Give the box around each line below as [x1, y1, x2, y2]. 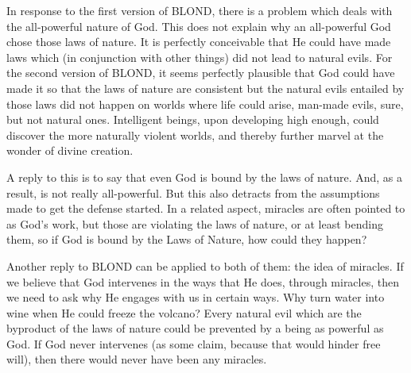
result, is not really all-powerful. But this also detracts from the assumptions [6, 184, 380, 201]
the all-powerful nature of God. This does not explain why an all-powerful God [6, 17, 391, 34]
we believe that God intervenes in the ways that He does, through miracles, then [6, 273, 399, 290]
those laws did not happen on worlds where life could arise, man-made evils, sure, [6, 95, 404, 112]
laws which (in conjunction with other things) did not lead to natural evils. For [6, 48, 393, 65]
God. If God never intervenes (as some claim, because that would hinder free [6, 335, 381, 352]
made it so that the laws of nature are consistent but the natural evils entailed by [6, 79, 405, 96]
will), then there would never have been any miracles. [6, 351, 267, 367]
